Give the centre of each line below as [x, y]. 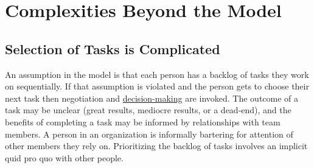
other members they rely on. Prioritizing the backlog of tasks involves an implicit [156, 146]
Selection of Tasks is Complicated [113, 48]
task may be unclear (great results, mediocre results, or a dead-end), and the [148, 110]
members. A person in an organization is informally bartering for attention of [149, 134]
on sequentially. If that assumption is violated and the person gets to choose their [157, 86]
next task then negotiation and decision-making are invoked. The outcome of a [152, 98]
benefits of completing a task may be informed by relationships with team [143, 121]
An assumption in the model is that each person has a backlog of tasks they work [157, 74]
